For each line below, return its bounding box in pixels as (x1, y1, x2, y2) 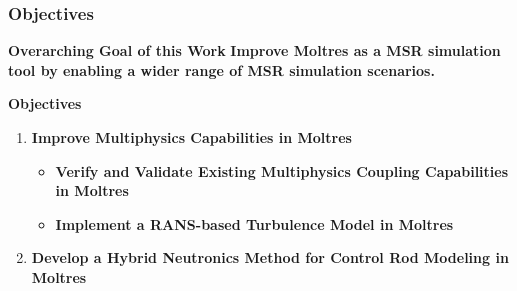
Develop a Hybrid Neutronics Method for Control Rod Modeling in (31, 247, 509, 268)
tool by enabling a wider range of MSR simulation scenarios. (8, 59, 435, 80)
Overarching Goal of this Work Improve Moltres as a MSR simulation (8, 40, 501, 61)
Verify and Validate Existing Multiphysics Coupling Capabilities (55, 160, 509, 181)
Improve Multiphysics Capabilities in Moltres (31, 127, 352, 147)
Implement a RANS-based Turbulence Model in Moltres (55, 213, 454, 234)
